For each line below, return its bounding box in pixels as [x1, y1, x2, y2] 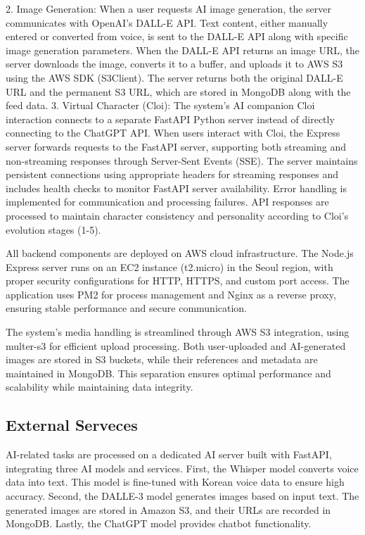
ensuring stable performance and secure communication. [6, 301, 247, 315]
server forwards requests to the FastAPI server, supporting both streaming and [6, 139, 346, 153]
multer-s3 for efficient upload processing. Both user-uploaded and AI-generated [6, 338, 346, 353]
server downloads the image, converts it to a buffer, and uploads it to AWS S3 [6, 56, 343, 71]
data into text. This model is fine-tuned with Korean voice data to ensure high [6, 474, 345, 489]
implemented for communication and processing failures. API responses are [6, 194, 329, 209]
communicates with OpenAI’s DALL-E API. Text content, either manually [6, 15, 328, 30]
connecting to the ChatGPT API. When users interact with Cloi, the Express [6, 125, 340, 140]
